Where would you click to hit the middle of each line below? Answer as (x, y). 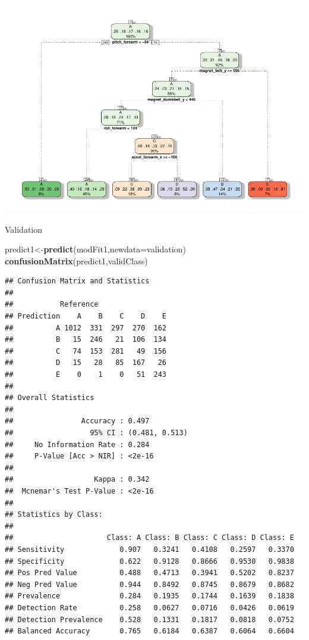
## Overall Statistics (50, 398)
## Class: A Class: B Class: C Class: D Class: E (149, 538)
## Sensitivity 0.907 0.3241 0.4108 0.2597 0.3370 (149, 549)
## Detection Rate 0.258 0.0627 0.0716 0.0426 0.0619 (149, 608)
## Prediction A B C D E (86, 316)
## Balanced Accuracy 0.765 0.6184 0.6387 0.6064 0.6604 (149, 631)
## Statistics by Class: (54, 515)
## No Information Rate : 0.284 (77, 444)
